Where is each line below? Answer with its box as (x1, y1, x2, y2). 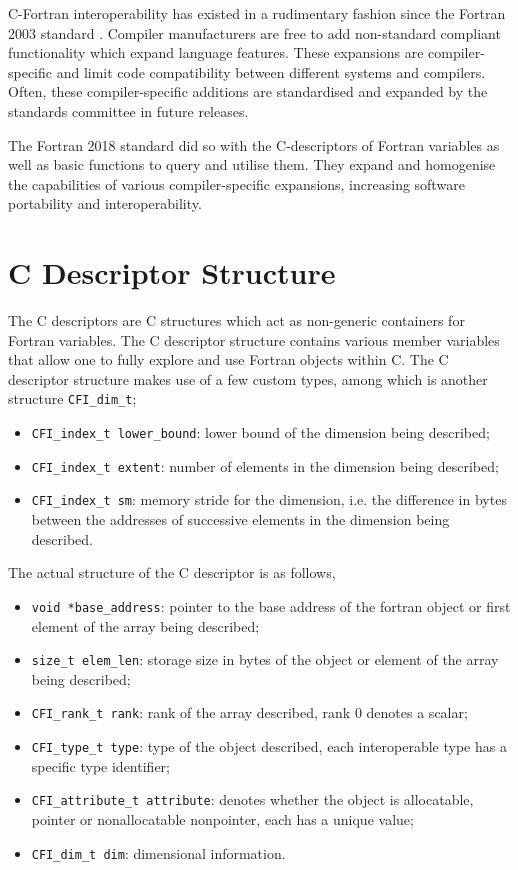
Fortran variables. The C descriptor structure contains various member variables (8, 329, 500, 350)
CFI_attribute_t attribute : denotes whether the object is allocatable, (31, 789, 474, 810)
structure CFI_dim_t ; (8, 388, 137, 409)
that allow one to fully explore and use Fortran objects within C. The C (8, 349, 449, 370)
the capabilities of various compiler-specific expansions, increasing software (8, 173, 465, 194)
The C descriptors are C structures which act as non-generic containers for (8, 310, 465, 331)
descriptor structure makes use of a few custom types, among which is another (8, 368, 488, 389)
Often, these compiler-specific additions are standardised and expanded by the (8, 81, 488, 102)
